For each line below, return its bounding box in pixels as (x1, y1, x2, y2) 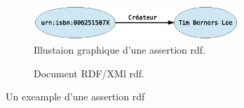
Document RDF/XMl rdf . (34, 65, 144, 80)
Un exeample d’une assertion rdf (6, 89, 145, 104)
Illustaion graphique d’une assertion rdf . (34, 42, 206, 56)
